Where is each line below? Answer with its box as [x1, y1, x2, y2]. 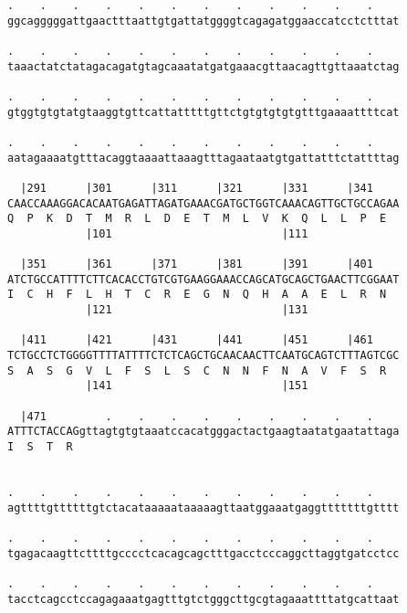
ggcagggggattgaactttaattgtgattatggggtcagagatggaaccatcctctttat [7, 14, 400, 27]
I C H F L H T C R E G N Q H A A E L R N [7, 288, 387, 301]
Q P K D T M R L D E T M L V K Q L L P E [7, 212, 387, 226]
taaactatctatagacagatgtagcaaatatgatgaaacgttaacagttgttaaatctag [7, 59, 400, 73]
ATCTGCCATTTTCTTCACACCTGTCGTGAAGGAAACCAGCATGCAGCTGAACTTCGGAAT [7, 272, 400, 286]
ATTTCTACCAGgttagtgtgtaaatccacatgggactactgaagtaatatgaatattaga [7, 425, 400, 439]
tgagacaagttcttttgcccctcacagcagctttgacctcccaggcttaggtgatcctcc [7, 546, 400, 560]
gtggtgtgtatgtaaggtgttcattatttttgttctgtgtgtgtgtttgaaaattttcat [7, 105, 400, 119]
